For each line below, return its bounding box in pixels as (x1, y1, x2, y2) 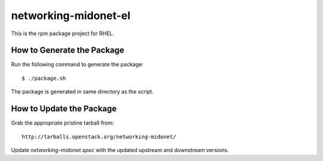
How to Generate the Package (11, 45, 125, 55)
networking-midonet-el (11, 9, 131, 22)
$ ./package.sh (22, 75, 66, 82)
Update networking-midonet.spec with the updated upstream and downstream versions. (11, 146, 229, 153)
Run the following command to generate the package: (11, 61, 144, 68)
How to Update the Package (11, 104, 117, 114)
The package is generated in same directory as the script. (11, 88, 154, 95)
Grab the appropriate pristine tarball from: (11, 119, 114, 126)
